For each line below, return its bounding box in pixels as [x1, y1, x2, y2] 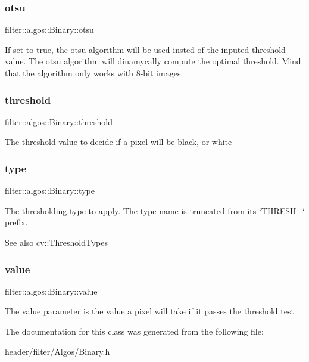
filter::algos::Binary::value [5, 284, 98, 297]
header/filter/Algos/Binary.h [5, 345, 110, 357]
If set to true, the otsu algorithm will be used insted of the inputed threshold [5, 43, 286, 55]
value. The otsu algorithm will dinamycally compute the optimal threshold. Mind [5, 55, 301, 67]
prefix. [5, 216, 28, 228]
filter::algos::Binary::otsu [5, 23, 94, 36]
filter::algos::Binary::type [5, 184, 95, 197]
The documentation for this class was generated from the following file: [5, 325, 264, 337]
